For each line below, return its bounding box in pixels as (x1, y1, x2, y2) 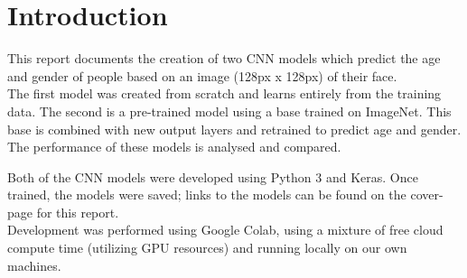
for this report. (36, 202, 119, 221)
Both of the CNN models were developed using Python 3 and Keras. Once (7, 167, 418, 186)
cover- (410, 185, 444, 204)
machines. (7, 255, 61, 274)
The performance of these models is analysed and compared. (7, 137, 341, 156)
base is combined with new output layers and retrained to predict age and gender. (7, 119, 462, 138)
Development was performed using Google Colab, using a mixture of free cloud (7, 220, 444, 239)
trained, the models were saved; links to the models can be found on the (7, 185, 406, 204)
